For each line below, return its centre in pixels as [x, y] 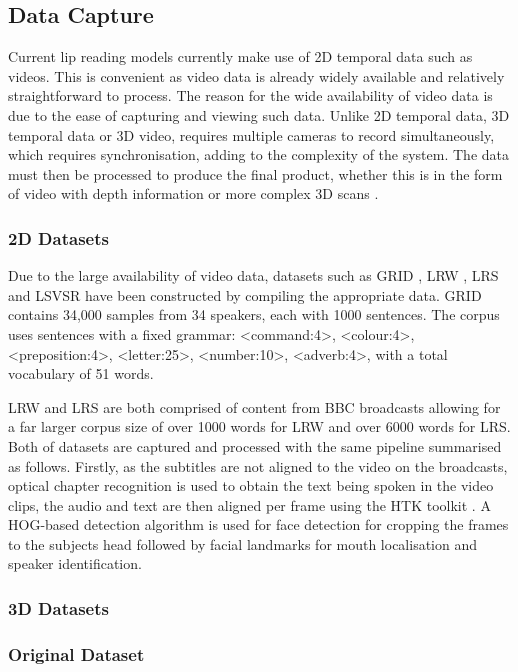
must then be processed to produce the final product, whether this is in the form [255, 173]
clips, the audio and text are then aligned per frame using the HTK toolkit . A [249, 504]
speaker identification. [75, 563]
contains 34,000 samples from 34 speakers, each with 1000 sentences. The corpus [254, 314]
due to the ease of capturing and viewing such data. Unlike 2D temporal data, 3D [259, 114]
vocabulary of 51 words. [81, 373]
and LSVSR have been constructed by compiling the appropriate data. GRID [245, 294]
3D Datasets [58, 608]
